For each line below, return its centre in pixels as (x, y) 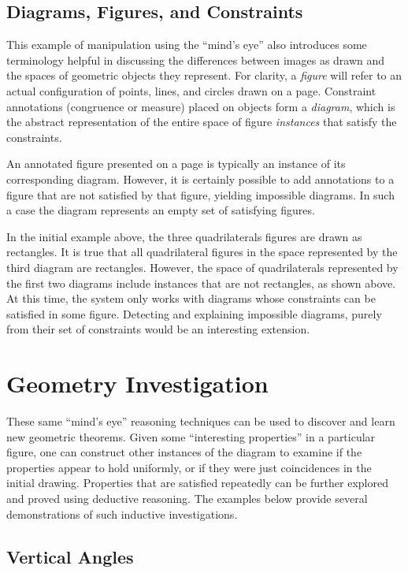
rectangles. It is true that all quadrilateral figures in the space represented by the (202, 252)
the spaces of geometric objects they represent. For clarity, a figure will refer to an (204, 75)
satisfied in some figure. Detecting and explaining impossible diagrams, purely (194, 313)
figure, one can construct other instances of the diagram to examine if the (184, 452)
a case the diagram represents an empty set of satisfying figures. (161, 210)
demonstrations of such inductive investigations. (122, 513)
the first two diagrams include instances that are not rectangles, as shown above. (201, 283)
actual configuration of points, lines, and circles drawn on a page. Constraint (191, 90)
